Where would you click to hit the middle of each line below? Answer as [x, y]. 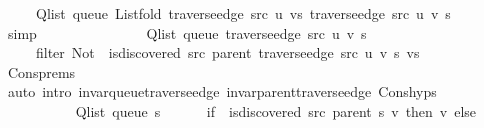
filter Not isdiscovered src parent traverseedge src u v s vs [227, 52]
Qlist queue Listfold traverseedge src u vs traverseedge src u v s [243, 13]
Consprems [41, 71]
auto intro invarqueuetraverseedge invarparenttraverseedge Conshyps [222, 91]
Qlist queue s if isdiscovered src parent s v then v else [276, 110]
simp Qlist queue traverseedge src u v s [187, 32]
